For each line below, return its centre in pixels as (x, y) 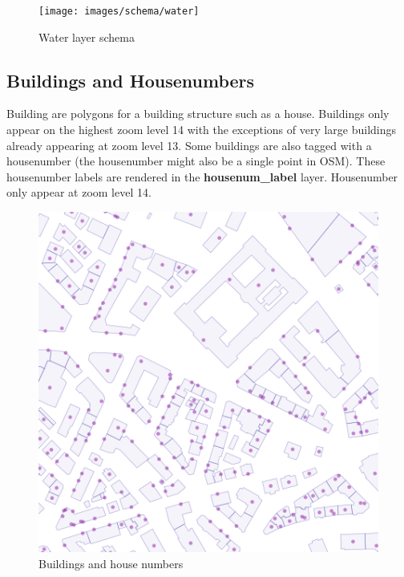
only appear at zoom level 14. (79, 192)
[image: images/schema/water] (119, 11)
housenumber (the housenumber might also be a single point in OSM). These (196, 161)
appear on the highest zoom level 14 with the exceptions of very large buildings (202, 130)
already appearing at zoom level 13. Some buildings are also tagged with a (189, 145)
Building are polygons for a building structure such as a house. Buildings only (198, 114)
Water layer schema (87, 37)
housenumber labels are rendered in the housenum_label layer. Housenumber (202, 176)
